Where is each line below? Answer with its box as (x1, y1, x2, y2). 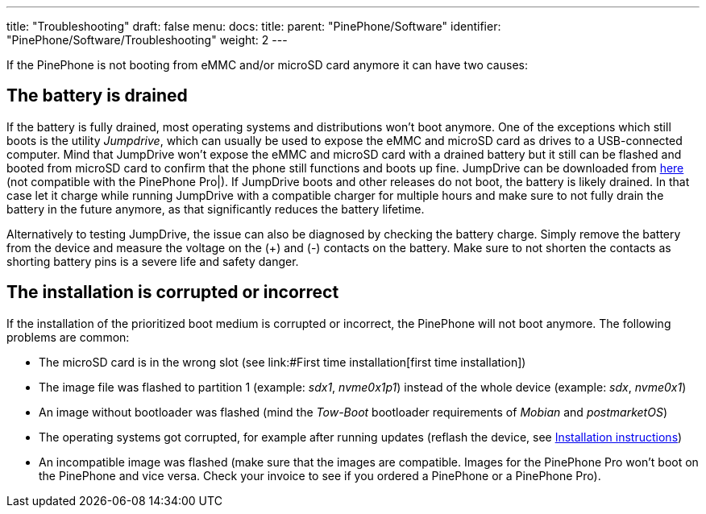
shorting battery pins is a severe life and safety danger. (6, 254, 299, 268)
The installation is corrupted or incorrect (6, 282, 339, 303)
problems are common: (6, 330, 130, 344)
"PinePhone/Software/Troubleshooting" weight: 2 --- (6, 33, 288, 47)
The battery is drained (6, 85, 188, 106)
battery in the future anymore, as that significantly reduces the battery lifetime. (6, 201, 425, 216)
